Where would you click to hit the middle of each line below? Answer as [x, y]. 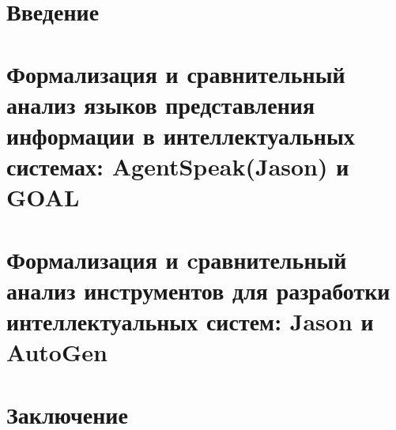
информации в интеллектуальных [181, 135]
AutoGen [57, 352]
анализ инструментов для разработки [198, 290]
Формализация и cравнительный [177, 259]
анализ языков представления [161, 104]
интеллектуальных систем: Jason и [190, 321]
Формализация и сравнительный [176, 73]
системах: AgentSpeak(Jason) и [178, 166]
